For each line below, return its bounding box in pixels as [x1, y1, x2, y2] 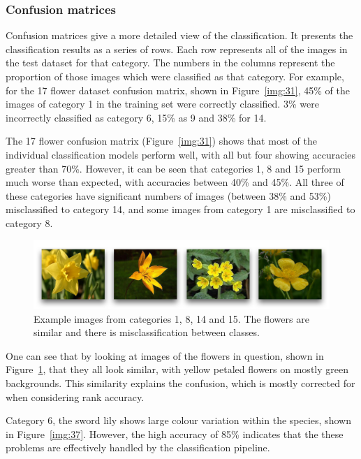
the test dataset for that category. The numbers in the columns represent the [6, 55, 335, 70]
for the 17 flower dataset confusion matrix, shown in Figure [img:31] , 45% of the [6, 82, 350, 97]
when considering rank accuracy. [6, 389, 145, 404]
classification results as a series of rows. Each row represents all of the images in [6, 41, 348, 56]
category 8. [6, 215, 53, 230]
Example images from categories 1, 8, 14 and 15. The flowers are [34, 311, 309, 326]
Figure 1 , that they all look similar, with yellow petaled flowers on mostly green [6, 362, 348, 377]
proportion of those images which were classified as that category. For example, [6, 69, 344, 83]
